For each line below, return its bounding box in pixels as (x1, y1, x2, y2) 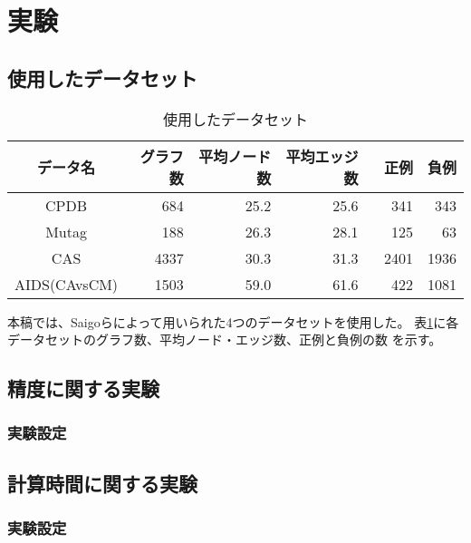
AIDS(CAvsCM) (14, 273, 119, 295)
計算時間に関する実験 (7, 469, 197, 497)
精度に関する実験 (7, 374, 159, 402)
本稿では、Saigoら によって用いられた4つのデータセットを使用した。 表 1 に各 (7, 312, 459, 331)
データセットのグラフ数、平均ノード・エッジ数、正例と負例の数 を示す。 (7, 330, 442, 349)
